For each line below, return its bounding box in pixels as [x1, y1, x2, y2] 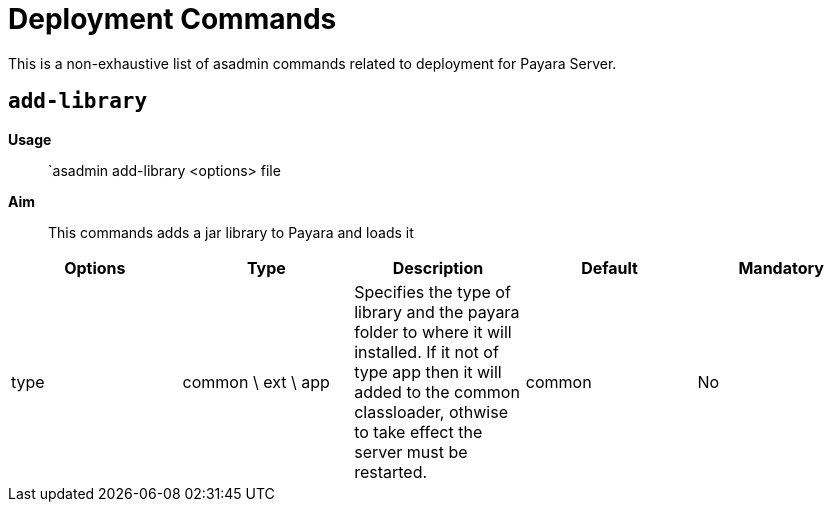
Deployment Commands [8, 2, 337, 36]
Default [581, 257, 638, 278]
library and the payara [354, 301, 520, 322]
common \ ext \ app [182, 371, 330, 392]
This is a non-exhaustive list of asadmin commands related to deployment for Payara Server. [8, 54, 617, 72]
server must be [354, 441, 468, 462]
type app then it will [354, 361, 502, 382]
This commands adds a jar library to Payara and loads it [48, 223, 414, 241]
